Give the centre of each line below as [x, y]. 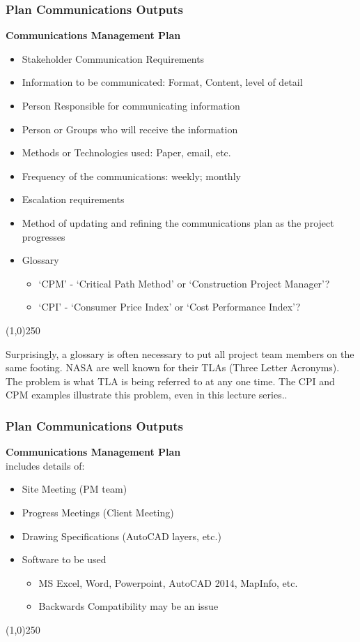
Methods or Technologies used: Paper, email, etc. [126, 152]
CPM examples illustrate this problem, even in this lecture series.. [147, 395]
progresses [44, 236]
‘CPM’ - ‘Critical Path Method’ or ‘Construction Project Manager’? [184, 283]
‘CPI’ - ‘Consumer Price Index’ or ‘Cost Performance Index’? [170, 307]
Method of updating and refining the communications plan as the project [178, 222]
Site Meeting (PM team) [75, 489]
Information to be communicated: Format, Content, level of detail [162, 82]
